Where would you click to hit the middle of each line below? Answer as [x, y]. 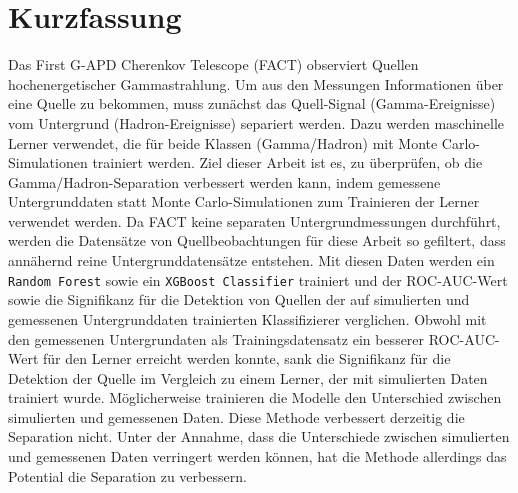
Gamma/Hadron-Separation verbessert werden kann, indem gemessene [224, 181]
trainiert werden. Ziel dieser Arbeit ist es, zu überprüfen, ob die [287, 162]
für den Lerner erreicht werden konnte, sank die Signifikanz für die [247, 358]
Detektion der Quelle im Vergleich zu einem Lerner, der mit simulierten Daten [248, 377]
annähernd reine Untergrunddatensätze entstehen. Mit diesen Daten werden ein [251, 260]
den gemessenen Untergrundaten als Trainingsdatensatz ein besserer [216, 338]
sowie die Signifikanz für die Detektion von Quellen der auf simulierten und [239, 299]
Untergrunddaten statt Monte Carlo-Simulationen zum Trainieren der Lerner [244, 201]
